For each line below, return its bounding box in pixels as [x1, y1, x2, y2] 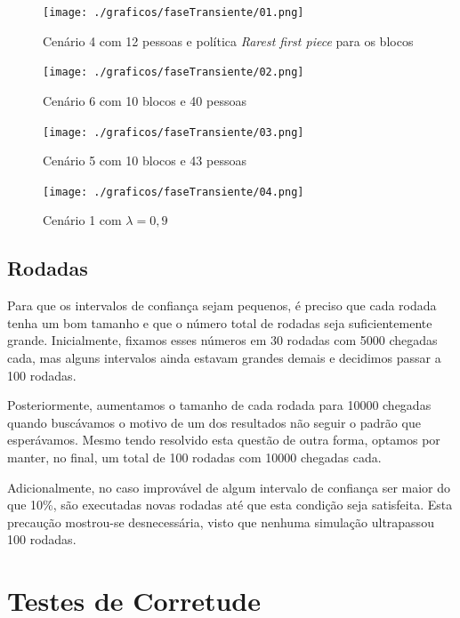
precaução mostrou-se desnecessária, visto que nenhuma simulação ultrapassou [7, 512, 434, 531]
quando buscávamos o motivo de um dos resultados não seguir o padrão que [7, 413, 421, 431]
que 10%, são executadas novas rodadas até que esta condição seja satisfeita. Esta [7, 495, 453, 514]
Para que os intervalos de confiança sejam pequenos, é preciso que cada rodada [7, 296, 437, 315]
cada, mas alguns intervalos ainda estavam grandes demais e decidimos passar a [7, 348, 441, 366]
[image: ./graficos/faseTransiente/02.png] [43, 66, 304, 79]
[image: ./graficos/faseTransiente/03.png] [43, 125, 304, 139]
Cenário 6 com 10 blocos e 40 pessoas [43, 91, 246, 109]
